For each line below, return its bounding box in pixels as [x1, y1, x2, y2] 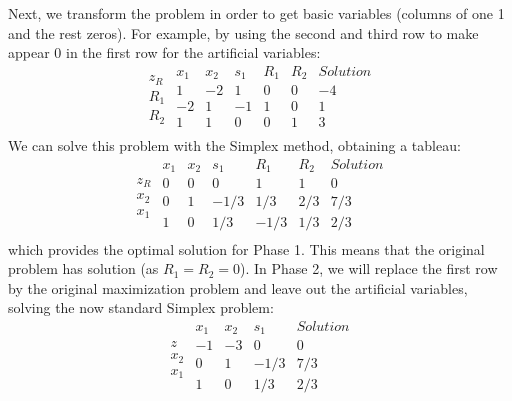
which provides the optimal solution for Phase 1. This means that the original [8, 238, 485, 259]
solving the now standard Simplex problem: [8, 297, 274, 318]
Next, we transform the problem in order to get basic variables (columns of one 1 [8, 3, 505, 23]
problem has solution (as [8, 258, 159, 279]
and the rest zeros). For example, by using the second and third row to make [8, 22, 479, 43]
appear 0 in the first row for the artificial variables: [8, 42, 321, 63]
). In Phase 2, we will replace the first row [240, 258, 498, 279]
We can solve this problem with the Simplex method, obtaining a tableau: [8, 135, 461, 156]
